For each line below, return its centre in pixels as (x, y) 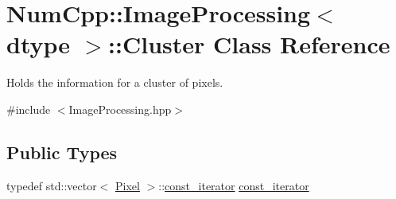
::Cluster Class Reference (249, 44)
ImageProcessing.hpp (120, 109)
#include (29, 109)
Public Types (62, 152)
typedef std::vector (52, 185)
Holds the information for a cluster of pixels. (115, 82)
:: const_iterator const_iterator (234, 185)
